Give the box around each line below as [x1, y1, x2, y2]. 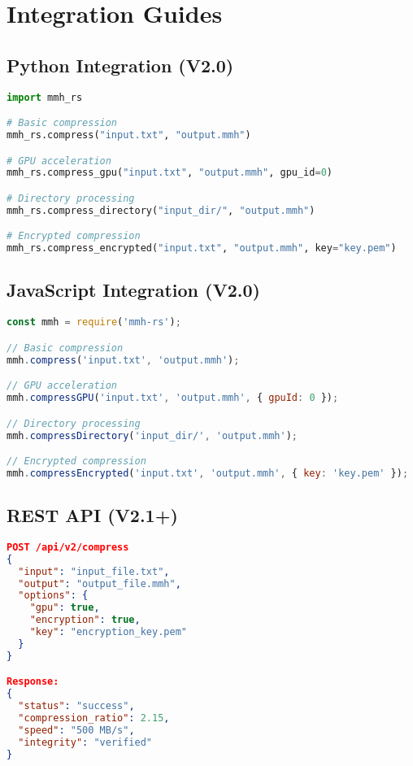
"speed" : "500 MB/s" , [18, 724, 135, 736]
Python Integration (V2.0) [7, 52, 234, 77]
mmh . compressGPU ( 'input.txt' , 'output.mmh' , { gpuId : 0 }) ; [7, 392, 339, 404]
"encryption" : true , [29, 614, 141, 626]
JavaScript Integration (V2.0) [7, 277, 260, 302]
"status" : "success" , [18, 700, 135, 712]
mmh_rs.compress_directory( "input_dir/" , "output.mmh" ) [7, 204, 315, 216]
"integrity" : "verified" [18, 736, 153, 748]
